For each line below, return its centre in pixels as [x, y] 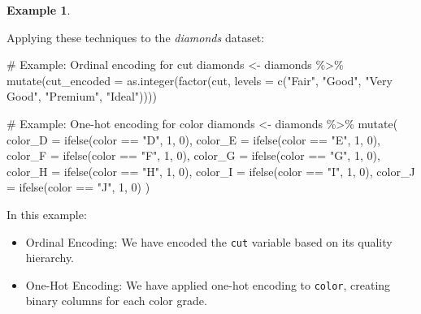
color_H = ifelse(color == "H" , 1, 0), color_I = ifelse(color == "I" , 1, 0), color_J [211, 171]
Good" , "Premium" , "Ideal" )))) [82, 96]
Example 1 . [39, 10]
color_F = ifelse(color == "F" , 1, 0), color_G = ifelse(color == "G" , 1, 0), [193, 155]
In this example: [47, 214]
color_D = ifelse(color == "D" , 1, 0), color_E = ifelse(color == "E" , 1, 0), [193, 139]
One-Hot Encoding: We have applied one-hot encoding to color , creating [208, 284]
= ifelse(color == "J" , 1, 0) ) [78, 187]
